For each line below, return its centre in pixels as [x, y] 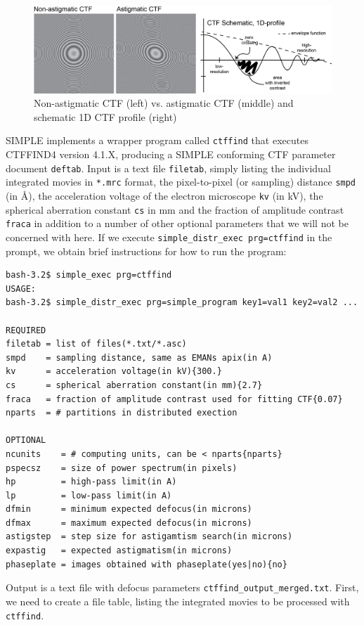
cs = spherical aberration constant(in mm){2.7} [134, 385]
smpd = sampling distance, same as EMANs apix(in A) [139, 357]
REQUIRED [26, 330]
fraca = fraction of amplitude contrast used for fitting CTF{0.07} [174, 399]
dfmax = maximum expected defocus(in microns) [129, 523]
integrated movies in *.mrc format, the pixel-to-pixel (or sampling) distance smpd [181, 182]
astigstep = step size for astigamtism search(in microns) [149, 537]
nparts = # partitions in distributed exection [122, 413]
